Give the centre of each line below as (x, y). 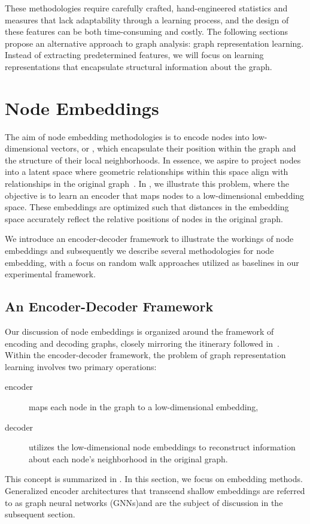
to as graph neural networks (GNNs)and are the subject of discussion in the (144, 502)
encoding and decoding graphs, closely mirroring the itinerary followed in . (142, 343)
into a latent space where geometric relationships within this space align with (147, 172)
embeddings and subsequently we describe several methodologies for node (139, 251)
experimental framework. (50, 274)
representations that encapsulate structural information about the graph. (139, 66)
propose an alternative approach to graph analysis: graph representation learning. (154, 43)
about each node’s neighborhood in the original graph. (128, 458)
